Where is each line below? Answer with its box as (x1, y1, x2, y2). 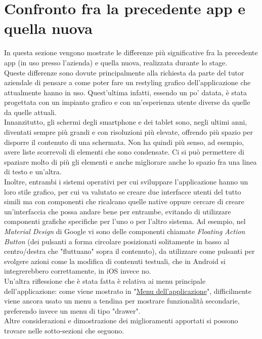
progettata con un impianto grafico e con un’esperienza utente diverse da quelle (4, 97, 250, 107)
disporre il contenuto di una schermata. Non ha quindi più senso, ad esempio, (4, 136, 244, 147)
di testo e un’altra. (4, 166, 62, 177)
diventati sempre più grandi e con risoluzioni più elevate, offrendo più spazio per (4, 127, 253, 137)
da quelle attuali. (4, 106, 57, 117)
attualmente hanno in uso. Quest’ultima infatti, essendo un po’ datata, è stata (4, 87, 247, 97)
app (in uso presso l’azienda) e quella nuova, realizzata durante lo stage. (4, 57, 228, 67)
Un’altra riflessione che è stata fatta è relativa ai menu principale (4, 275, 206, 286)
